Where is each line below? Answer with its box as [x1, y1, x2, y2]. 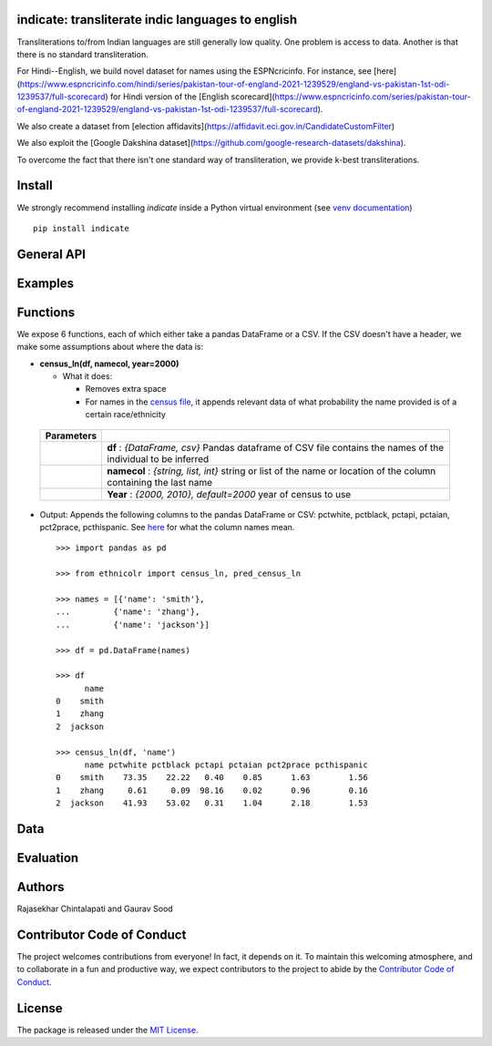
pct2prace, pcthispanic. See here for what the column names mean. [39, 522, 295, 532]
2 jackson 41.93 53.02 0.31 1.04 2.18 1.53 [56, 798, 368, 808]
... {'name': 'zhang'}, [56, 607, 200, 617]
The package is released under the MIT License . [16, 1024, 199, 1035]
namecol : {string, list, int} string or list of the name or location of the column [107, 465, 436, 477]
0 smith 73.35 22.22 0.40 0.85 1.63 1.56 [56, 773, 368, 783]
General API [16, 246, 87, 261]
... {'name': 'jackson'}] [56, 620, 210, 630]
